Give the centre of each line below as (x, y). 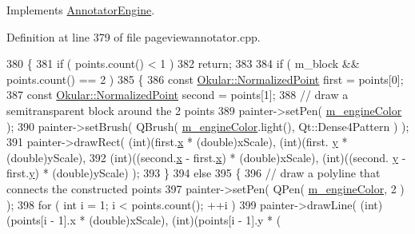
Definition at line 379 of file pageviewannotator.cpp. (134, 36)
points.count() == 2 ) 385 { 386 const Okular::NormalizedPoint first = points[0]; (205, 79)
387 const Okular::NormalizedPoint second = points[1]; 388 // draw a (178, 95)
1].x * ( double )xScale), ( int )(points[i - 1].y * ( (170, 220)
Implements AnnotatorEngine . (81, 10)
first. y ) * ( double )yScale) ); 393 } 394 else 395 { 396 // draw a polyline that (194, 173)
